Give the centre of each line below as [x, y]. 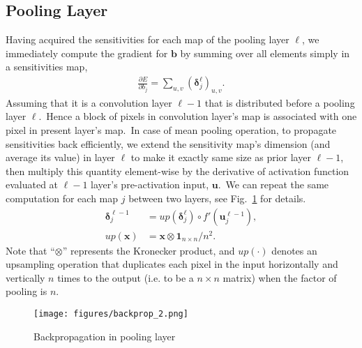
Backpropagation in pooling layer [105, 336]
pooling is [27, 291]
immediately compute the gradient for [87, 53]
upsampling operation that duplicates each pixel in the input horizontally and [172, 264]
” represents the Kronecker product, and [149, 250]
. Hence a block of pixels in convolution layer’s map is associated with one [198, 116]
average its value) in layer [60, 157]
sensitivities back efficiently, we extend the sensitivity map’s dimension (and [168, 143]
